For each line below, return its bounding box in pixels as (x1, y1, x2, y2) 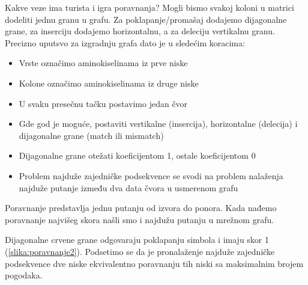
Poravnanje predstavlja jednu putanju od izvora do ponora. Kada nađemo (5, 201, 277, 214)
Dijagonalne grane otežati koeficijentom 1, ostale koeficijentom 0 (19, 149, 256, 162)
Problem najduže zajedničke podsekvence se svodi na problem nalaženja (19, 169, 283, 182)
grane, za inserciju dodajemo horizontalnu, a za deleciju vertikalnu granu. (5, 25, 275, 37)
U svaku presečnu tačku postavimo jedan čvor (19, 97, 188, 109)
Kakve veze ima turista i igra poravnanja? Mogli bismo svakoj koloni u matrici (5, 1, 294, 13)
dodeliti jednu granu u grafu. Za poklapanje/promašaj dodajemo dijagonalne (5, 13, 287, 25)
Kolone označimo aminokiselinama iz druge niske (19, 76, 199, 89)
